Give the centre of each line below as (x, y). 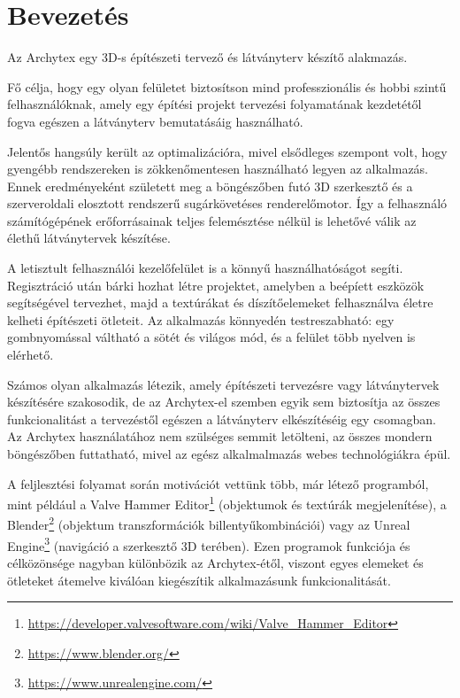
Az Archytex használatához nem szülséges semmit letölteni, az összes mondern (220, 436)
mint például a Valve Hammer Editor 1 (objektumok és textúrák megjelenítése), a (227, 503)
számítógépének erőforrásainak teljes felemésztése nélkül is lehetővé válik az (212, 220)
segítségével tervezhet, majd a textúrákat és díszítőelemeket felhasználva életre (220, 302)
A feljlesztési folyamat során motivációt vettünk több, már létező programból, (218, 483)
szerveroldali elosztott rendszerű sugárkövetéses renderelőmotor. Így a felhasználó (227, 203)
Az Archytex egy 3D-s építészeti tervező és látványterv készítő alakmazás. (207, 57)
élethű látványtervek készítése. (89, 238)
